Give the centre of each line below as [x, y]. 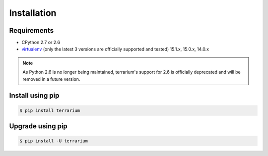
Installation [33, 13]
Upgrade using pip [38, 126]
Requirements [32, 30]
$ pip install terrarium [50, 110]
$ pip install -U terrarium [54, 141]
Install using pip [34, 96]
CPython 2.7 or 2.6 [41, 43]
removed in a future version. [51, 79]
